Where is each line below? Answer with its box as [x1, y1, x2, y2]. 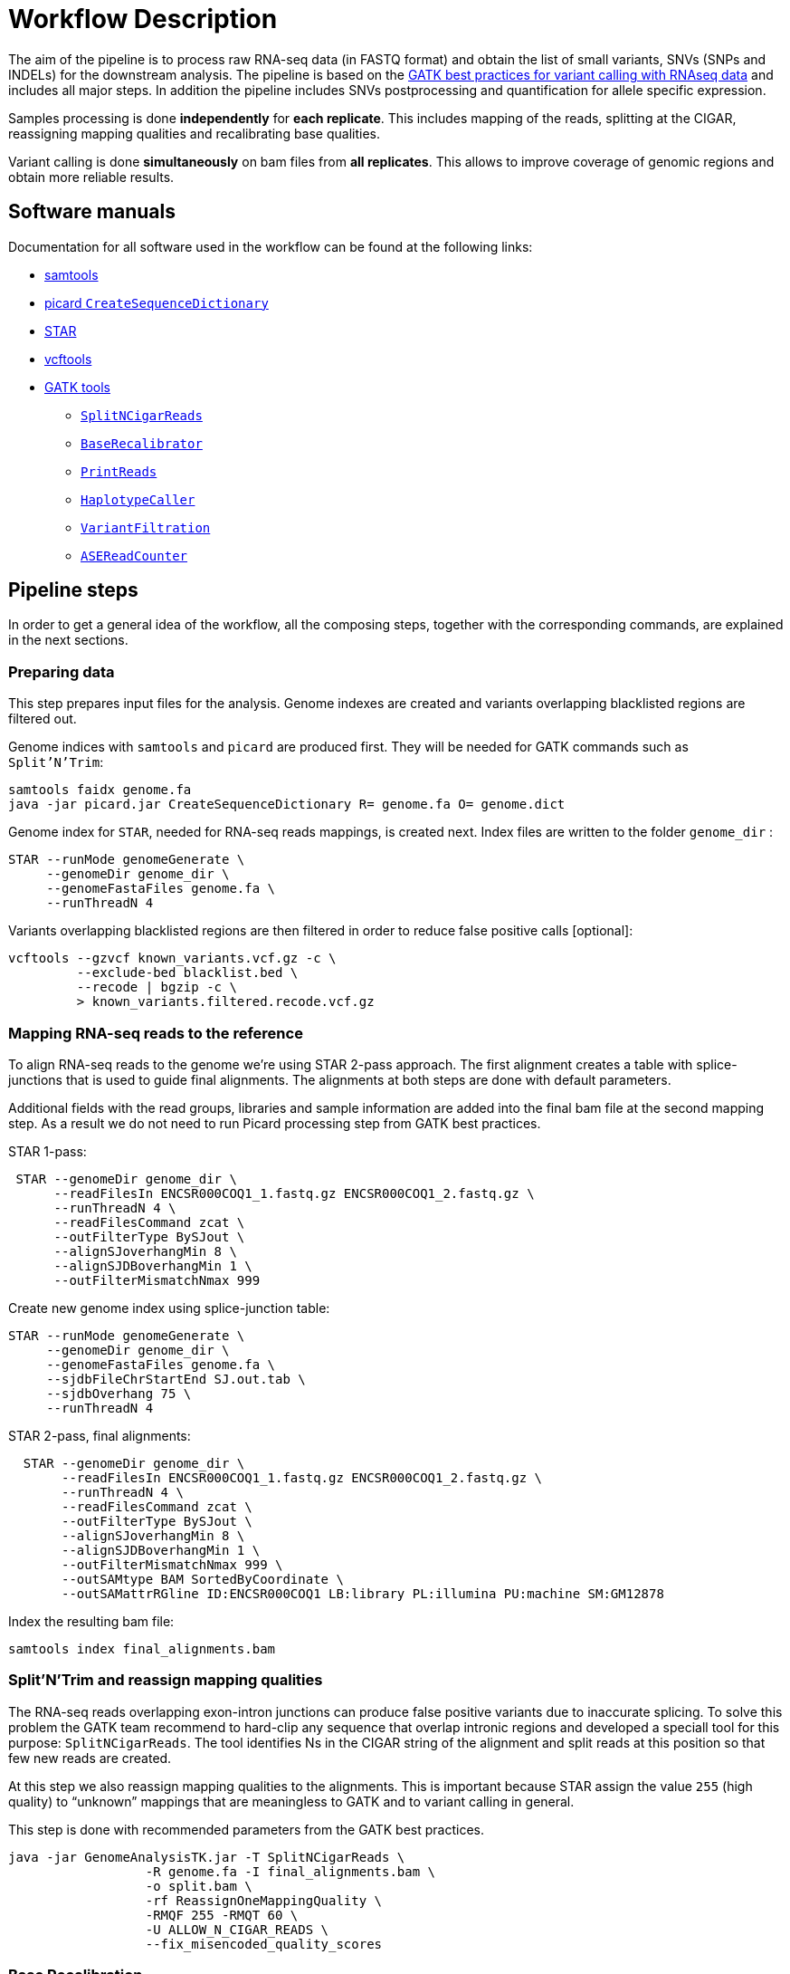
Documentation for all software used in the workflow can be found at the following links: [8, 238, 533, 254]
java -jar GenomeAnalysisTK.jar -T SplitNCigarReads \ [8, 1849, 405, 1864]
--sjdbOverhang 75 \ [46, 1385, 192, 1401]
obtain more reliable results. [8, 168, 175, 185]
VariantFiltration [81, 520, 211, 535]
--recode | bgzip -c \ [76, 980, 237, 995]
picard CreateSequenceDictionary [44, 294, 269, 311]
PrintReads [81, 464, 157, 479]
